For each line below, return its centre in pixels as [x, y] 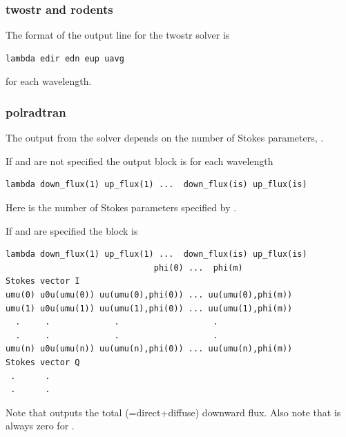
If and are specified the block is [72, 230]
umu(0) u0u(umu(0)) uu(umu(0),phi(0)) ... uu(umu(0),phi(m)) [149, 294]
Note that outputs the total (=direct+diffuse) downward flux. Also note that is [173, 412]
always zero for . [40, 426]
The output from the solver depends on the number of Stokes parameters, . [165, 138]
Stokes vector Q [43, 362]
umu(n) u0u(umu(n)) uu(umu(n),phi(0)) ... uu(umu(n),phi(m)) [149, 349]
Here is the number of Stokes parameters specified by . [121, 207]
